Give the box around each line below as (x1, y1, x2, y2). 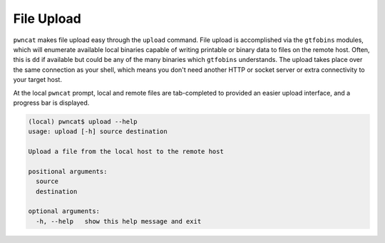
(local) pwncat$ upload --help (28, 118, 138, 125)
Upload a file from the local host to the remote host (28, 148, 224, 156)
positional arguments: (28, 167, 108, 175)
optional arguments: (28, 207, 100, 215)
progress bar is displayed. (13, 98, 90, 107)
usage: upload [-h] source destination (28, 128, 168, 135)
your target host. (13, 76, 62, 84)
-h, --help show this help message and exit (36, 217, 202, 225)
